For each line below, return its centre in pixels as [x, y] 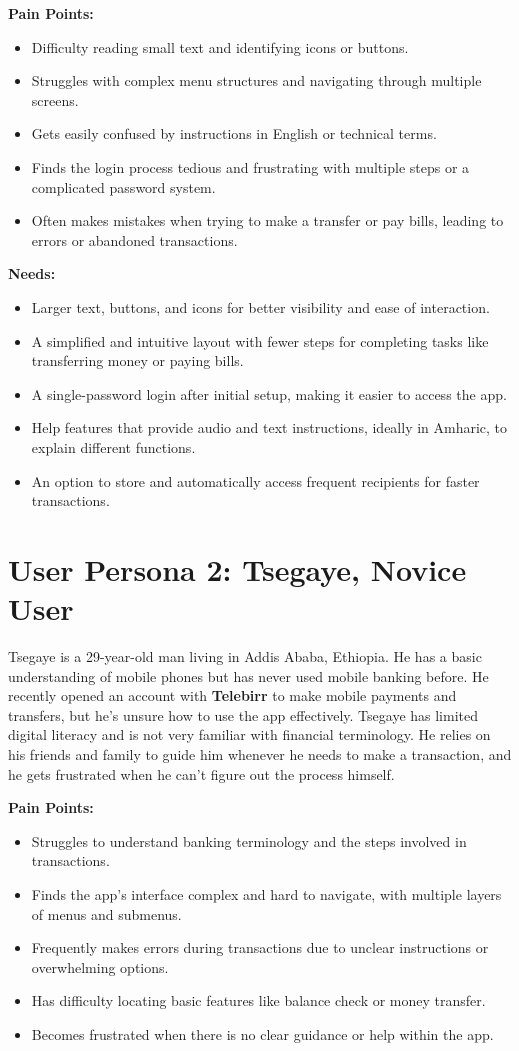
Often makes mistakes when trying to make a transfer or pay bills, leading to [267, 220]
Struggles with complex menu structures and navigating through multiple [256, 80]
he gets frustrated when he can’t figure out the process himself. [201, 773]
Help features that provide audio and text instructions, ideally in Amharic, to [269, 427]
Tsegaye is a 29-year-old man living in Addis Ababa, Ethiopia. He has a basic [245, 656]
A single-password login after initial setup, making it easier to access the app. [269, 393]
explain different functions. [113, 446]
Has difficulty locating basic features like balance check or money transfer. [258, 1000]
